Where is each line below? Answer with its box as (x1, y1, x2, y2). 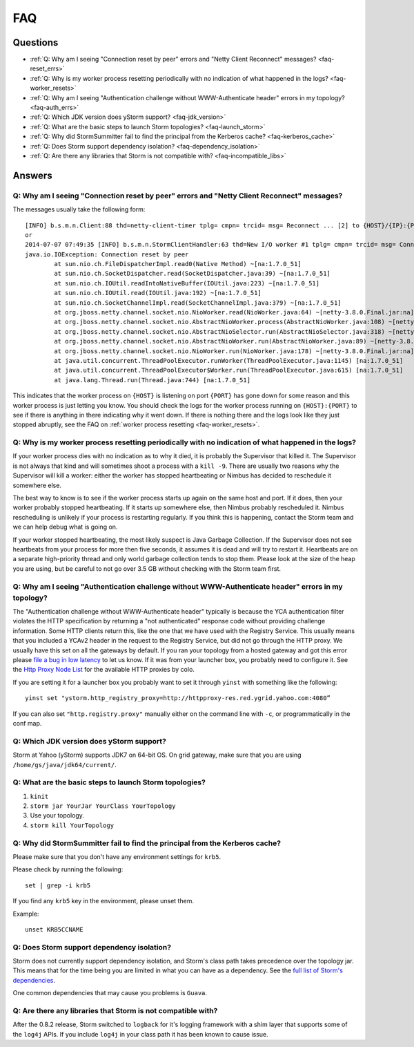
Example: (12, 909, 39, 918)
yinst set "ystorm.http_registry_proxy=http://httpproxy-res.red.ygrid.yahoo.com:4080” (25, 695, 331, 702)
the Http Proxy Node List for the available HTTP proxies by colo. (12, 666, 195, 674)
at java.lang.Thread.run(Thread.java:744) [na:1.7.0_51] (54, 376, 251, 384)
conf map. (12, 719, 42, 727)
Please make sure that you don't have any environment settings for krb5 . (12, 852, 221, 860)
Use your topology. (30, 811, 84, 820)
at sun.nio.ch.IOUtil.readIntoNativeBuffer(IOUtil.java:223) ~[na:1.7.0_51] (54, 279, 320, 287)
